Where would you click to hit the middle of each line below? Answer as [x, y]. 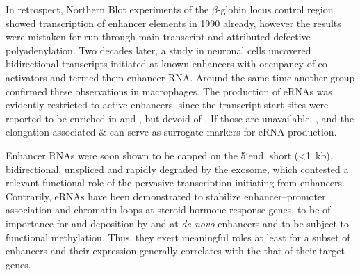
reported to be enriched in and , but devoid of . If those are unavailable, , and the [180, 118]
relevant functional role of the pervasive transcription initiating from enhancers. [175, 182]
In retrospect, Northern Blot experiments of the [107, 9]
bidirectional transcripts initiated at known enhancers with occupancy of [160, 64]
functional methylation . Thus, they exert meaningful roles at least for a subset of [178, 237]
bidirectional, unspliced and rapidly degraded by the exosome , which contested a [177, 169]
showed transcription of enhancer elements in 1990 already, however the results [173, 23]
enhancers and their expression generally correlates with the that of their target [175, 251]
